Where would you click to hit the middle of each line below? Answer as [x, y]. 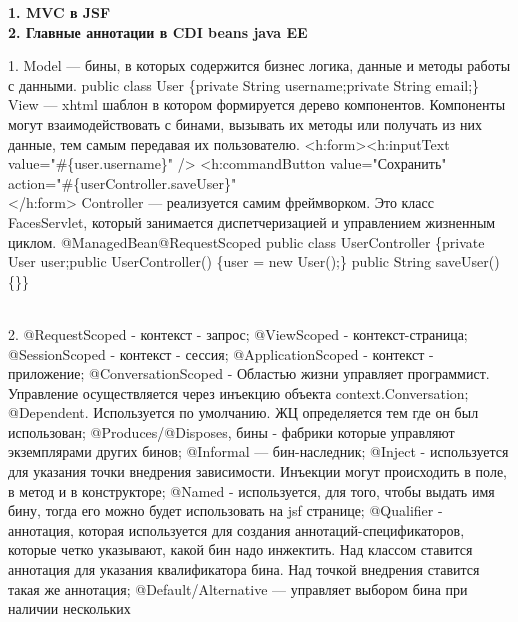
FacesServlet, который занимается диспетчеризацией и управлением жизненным [252, 221]
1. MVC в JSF [59, 12]
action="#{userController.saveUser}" [122, 182]
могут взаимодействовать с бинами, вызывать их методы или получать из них [245, 123]
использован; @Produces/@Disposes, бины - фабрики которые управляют [231, 431]
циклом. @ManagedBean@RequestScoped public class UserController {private [246, 241]
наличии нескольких [69, 608]
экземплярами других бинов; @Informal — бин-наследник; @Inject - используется [258, 451]
